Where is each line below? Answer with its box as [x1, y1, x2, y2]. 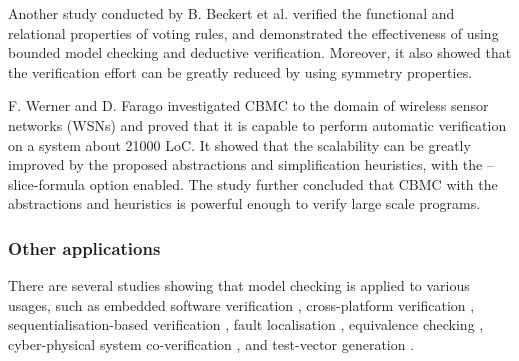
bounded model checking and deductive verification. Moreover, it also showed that [8, 42, 512, 63]
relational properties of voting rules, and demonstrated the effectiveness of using [8, 22, 499, 43]
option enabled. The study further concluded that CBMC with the [89, 173, 498, 194]
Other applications [8, 235, 161, 260]
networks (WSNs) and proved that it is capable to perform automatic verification [8, 114, 507, 135]
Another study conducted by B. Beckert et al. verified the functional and [8, 3, 455, 23]
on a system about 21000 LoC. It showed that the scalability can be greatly [8, 134, 471, 155]
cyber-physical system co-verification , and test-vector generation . [8, 333, 415, 354]
